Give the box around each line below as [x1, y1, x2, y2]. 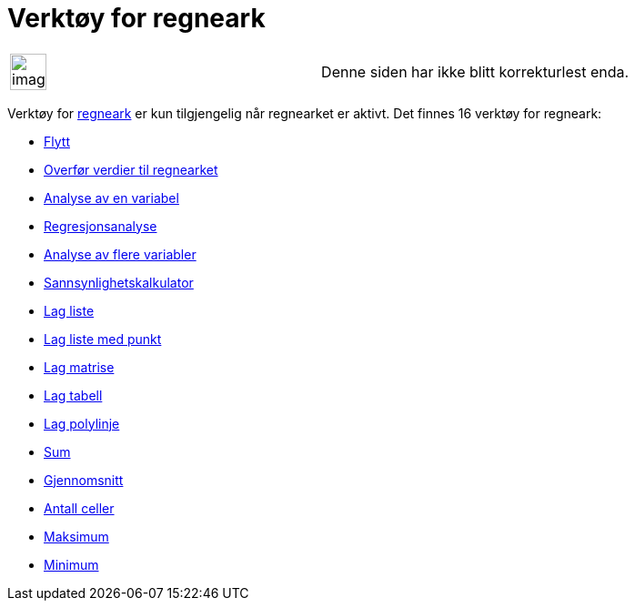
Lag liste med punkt [44, 330, 162, 347]
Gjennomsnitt [44, 471, 124, 488]
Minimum [44, 556, 99, 573]
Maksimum [44, 528, 109, 544]
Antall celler [44, 500, 115, 516]
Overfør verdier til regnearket [44, 161, 218, 177]
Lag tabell [44, 387, 103, 403]
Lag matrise [44, 359, 115, 375]
